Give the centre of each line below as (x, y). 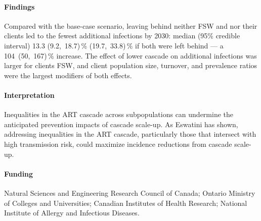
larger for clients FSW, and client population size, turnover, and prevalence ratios (131, 65)
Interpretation (29, 95)
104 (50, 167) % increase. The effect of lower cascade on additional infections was (130, 55)
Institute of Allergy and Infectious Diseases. (72, 213)
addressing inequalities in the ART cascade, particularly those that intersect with (130, 134)
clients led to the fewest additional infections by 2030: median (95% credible (122, 36)
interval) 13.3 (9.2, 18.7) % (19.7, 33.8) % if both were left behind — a (114, 45)
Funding (19, 173)
